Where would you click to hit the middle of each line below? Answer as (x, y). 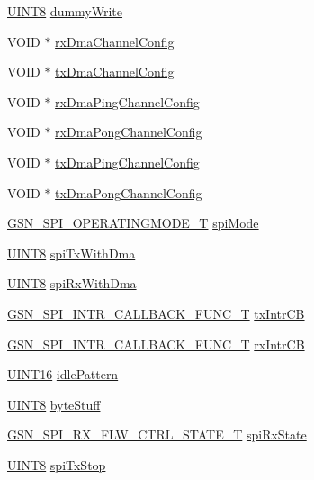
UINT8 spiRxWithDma (72, 283)
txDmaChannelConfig (115, 72)
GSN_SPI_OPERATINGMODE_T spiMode (133, 223)
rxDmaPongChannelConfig (129, 132)
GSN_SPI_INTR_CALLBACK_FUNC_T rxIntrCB (156, 344)
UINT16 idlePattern (63, 374)
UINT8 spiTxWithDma (72, 253)
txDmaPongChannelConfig (129, 192)
